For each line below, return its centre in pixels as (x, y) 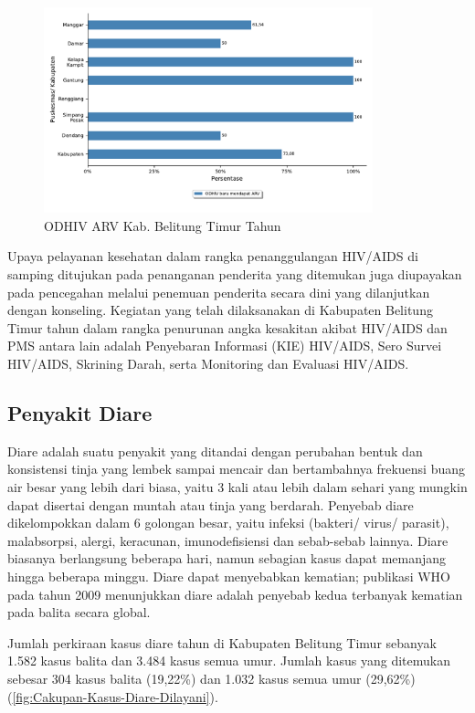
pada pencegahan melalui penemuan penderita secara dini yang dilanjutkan (219, 292)
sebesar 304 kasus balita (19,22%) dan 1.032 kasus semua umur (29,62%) (211, 678)
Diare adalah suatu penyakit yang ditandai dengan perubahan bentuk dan (215, 451)
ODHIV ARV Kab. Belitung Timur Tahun (163, 225)
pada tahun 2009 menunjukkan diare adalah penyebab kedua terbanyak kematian (235, 594)
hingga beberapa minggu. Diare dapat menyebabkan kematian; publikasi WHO (229, 576)
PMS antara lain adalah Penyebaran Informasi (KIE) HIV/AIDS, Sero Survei (225, 346)
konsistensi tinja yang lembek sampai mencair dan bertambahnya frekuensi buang (237, 469)
